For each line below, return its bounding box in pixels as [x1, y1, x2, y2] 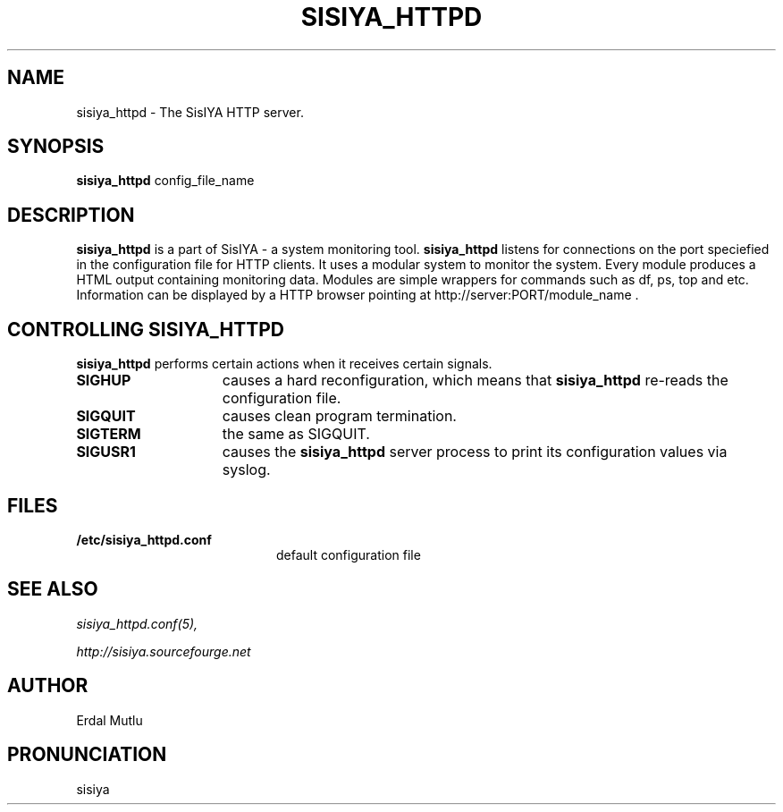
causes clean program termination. [222, 407, 457, 426]
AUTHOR [7, 674, 88, 698]
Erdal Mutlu [76, 712, 143, 728]
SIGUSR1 [76, 443, 136, 461]
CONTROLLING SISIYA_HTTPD [7, 317, 284, 341]
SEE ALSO [7, 578, 98, 601]
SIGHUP [76, 371, 131, 390]
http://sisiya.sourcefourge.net [76, 643, 251, 659]
